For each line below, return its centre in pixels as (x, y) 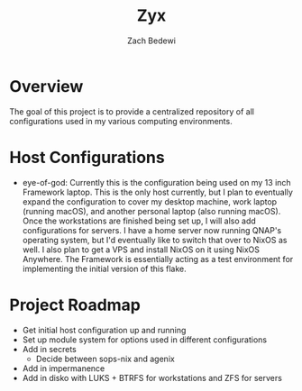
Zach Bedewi (151, 41)
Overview (46, 86)
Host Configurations (87, 157)
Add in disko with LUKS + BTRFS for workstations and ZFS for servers (152, 377)
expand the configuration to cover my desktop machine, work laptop (150, 201)
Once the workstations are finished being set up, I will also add (139, 221)
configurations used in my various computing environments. (121, 121)
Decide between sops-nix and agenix (105, 359)
